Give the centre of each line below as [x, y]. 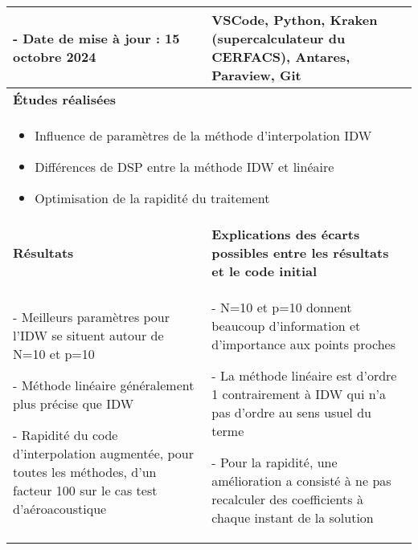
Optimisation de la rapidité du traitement [152, 198]
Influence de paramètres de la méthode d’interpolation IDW [203, 135]
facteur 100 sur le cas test [85, 490]
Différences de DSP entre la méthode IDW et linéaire [184, 167]
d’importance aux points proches [303, 344]
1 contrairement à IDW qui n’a [299, 394]
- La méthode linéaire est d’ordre [304, 375]
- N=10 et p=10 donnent [282, 307]
